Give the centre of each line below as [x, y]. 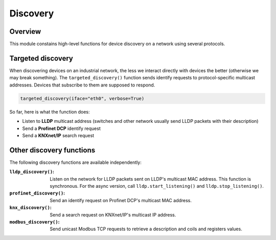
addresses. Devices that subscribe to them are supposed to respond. [82, 85]
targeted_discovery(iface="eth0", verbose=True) [82, 98]
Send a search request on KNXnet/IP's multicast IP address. [113, 214]
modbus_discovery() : [34, 222]
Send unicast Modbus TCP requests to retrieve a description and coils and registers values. [146, 229]
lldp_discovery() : [32, 172]
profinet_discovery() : [37, 193]
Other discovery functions [52, 150]
